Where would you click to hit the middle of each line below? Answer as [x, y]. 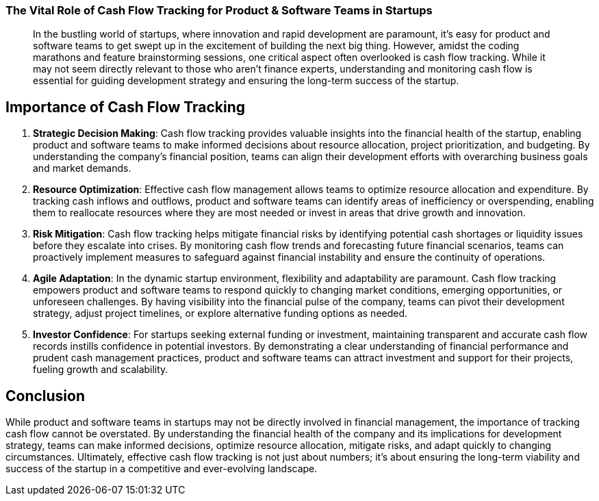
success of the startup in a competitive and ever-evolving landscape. [162, 469]
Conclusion [46, 396]
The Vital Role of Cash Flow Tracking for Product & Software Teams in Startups [219, 10]
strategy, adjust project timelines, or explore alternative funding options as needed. [220, 313]
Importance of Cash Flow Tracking [126, 107]
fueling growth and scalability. [101, 370]
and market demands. [82, 168]
